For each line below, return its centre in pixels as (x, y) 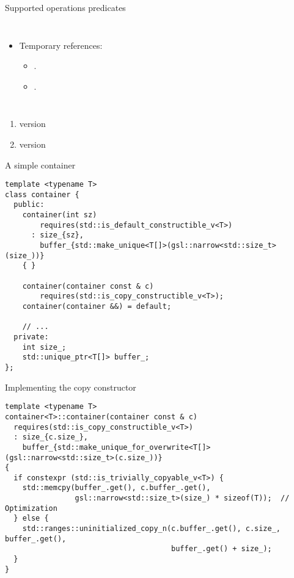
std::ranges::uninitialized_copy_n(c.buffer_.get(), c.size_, (152, 529)
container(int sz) (60, 215)
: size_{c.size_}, (51, 437)
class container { (42, 194)
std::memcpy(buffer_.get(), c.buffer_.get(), (116, 488)
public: (29, 205)
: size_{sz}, (57, 235)
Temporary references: (61, 45)
